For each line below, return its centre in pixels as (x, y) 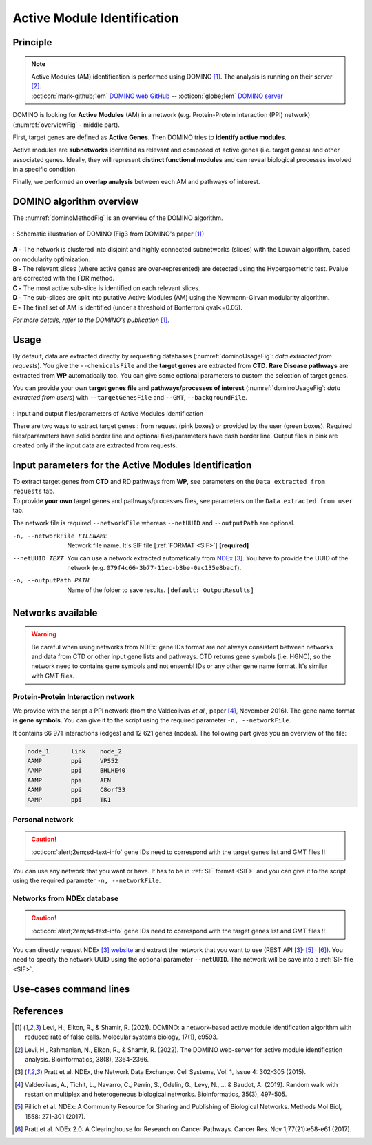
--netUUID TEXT (39, 558)
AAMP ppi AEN (69, 780)
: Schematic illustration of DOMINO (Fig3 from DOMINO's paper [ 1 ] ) (108, 234)
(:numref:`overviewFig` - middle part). (66, 125)
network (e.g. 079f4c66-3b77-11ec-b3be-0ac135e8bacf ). (154, 567)
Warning (44, 634)
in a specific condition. (45, 170)
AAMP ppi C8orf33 (76, 790)
